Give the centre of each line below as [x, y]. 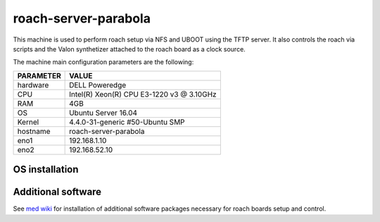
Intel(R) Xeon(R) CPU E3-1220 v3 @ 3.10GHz [143, 94]
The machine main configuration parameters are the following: [103, 62]
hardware [33, 85]
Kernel [28, 122]
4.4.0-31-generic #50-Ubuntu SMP [127, 122]
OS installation [46, 169]
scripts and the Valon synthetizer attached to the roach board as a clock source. [129, 49]
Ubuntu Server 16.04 [103, 113]
